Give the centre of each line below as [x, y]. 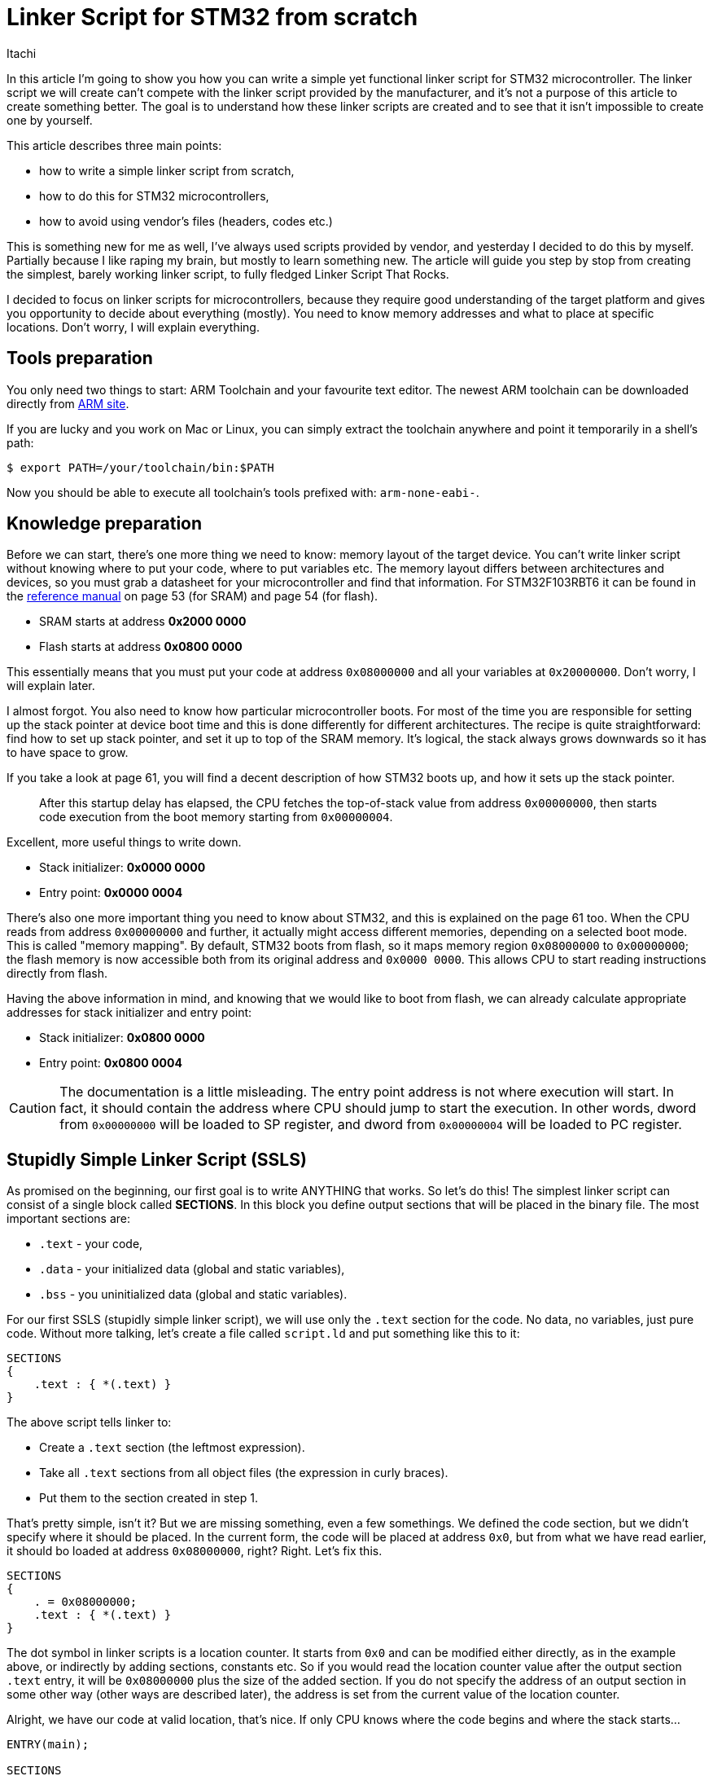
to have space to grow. [68, 753]
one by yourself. [50, 120]
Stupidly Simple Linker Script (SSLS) [157, 1159]
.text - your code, [91, 1244]
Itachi [22, 53]
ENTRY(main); [48, 1745]
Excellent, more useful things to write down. [124, 842]
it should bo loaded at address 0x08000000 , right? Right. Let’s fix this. [195, 1551]
